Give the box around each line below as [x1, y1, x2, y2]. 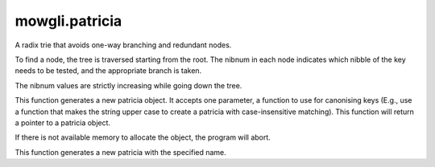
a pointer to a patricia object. [14, 117, 111, 128]
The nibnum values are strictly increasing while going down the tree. [14, 80, 242, 90]
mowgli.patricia [14, 12, 122, 30]
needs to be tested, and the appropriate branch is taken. [14, 66, 202, 75]
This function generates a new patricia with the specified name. [14, 147, 227, 157]
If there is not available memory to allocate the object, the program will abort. [14, 132, 271, 142]
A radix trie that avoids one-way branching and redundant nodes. [14, 40, 232, 50]
